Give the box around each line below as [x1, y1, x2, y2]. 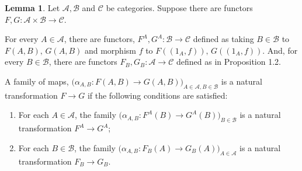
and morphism [84, 44, 136, 56]
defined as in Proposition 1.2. [176, 55, 281, 68]
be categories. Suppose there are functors [106, 2, 253, 13]
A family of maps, [5, 75, 69, 87]
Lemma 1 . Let [5, 2, 60, 13]
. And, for [262, 44, 298, 56]
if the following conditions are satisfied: [87, 89, 228, 101]
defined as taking [193, 33, 254, 45]
